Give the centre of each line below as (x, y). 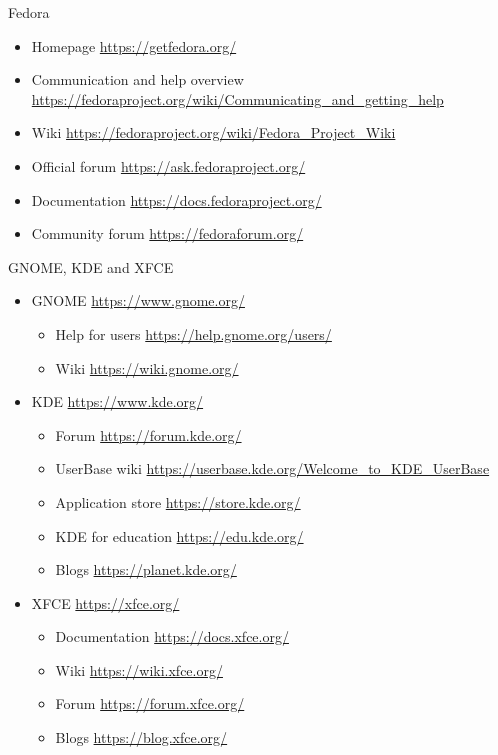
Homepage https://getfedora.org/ (134, 45)
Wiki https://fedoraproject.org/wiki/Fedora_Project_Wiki (213, 132)
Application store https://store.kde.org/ (178, 501)
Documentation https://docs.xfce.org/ (172, 636)
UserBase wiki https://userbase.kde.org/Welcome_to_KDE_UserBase (272, 468)
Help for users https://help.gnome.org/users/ (193, 333)
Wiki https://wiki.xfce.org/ (139, 669)
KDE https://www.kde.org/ (117, 401)
